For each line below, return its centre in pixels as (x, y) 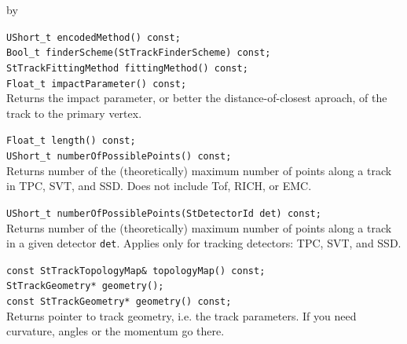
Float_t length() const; (71, 141)
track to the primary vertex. (74, 113)
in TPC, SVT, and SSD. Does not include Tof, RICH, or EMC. (159, 186)
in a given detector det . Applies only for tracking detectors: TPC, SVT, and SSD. (204, 243)
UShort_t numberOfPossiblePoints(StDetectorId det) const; (164, 213)
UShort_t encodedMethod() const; (93, 37)
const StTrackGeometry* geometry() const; (119, 302)
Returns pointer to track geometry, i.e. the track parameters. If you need (181, 315)
